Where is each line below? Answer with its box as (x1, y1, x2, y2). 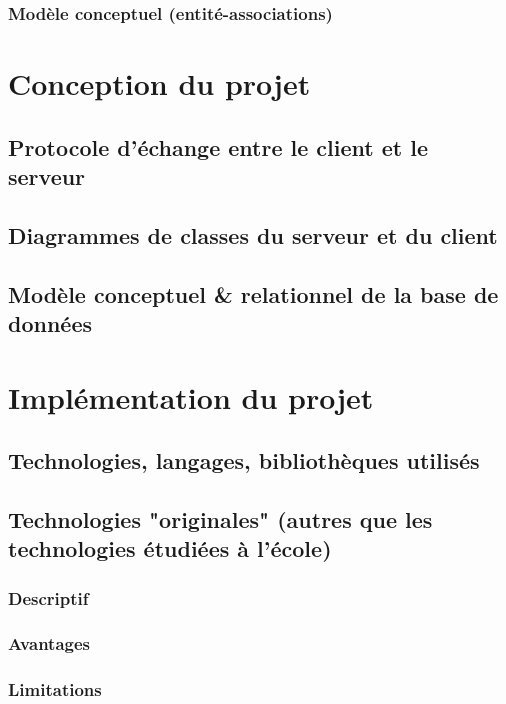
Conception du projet (8, 63, 311, 104)
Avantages (8, 631, 90, 656)
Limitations (8, 677, 102, 702)
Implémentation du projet (8, 376, 374, 417)
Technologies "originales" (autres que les (8, 503, 433, 534)
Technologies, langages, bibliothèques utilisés (8, 445, 480, 476)
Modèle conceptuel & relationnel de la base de (8, 278, 499, 309)
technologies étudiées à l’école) (8, 533, 332, 564)
